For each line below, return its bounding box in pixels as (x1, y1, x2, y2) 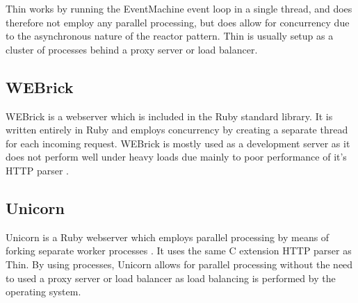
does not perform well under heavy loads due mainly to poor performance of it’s (6, 149, 347, 164)
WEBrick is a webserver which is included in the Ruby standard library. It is (6, 108, 333, 123)
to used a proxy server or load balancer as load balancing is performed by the (6, 270, 336, 285)
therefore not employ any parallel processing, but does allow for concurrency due (6, 15, 350, 29)
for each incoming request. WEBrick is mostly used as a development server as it (6, 136, 350, 150)
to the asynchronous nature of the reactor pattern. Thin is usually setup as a (6, 28, 334, 43)
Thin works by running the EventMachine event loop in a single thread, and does (6, 1, 352, 15)
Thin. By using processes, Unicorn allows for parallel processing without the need (6, 256, 353, 271)
